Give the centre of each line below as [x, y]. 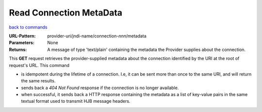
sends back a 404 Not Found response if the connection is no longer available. [100, 88]
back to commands [28, 27]
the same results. [38, 81]
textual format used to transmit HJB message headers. [76, 101]
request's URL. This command [39, 65]
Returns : [18, 49]
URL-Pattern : [22, 36]
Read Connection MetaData [66, 13]
